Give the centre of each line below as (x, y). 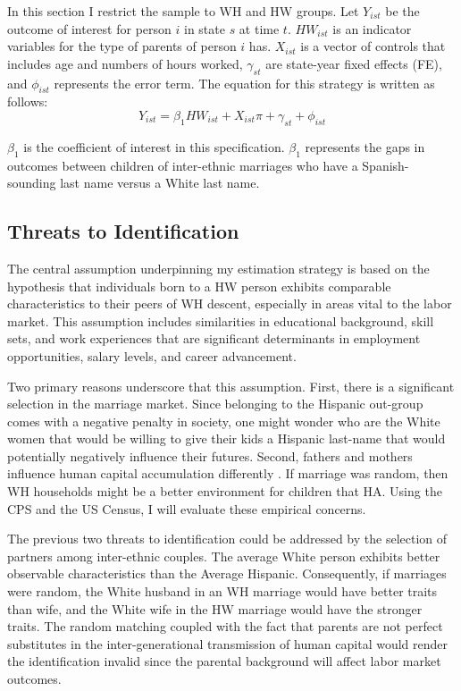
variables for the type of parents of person (122, 46)
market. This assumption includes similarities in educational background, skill (221, 320)
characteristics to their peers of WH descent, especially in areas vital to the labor (230, 303)
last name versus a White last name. (160, 183)
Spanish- (386, 165)
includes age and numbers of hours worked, (125, 63)
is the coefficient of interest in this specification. (154, 146)
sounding (32, 183)
